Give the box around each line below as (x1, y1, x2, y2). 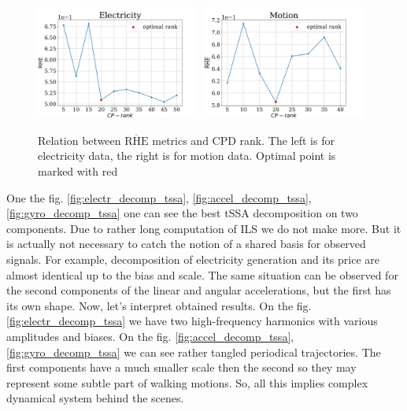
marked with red (38, 163, 118, 180)
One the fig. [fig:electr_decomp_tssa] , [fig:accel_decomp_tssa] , (6, 189, 312, 205)
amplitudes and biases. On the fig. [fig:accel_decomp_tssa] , (6, 328, 294, 345)
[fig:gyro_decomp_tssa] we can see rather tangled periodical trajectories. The (6, 343, 381, 360)
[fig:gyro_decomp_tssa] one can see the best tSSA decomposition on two (6, 205, 358, 221)
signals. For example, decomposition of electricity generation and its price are (6, 251, 379, 268)
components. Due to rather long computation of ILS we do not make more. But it (6, 220, 401, 236)
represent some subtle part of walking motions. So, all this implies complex (6, 374, 368, 391)
